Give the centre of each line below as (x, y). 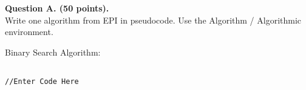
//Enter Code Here (42, 82)
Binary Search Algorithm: (53, 52)
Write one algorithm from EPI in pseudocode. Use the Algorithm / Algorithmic (153, 20)
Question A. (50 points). (57, 8)
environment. (29, 32)
